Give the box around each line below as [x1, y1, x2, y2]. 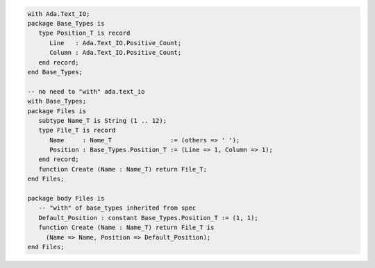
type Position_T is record [38, 29, 131, 37]
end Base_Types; [27, 68, 83, 76]
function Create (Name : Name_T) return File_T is [38, 224, 215, 232]
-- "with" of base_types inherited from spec [38, 204, 197, 212]
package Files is [27, 107, 87, 115]
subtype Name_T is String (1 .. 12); [38, 117, 167, 124]
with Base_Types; [27, 97, 87, 106]
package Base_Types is [27, 19, 105, 27]
